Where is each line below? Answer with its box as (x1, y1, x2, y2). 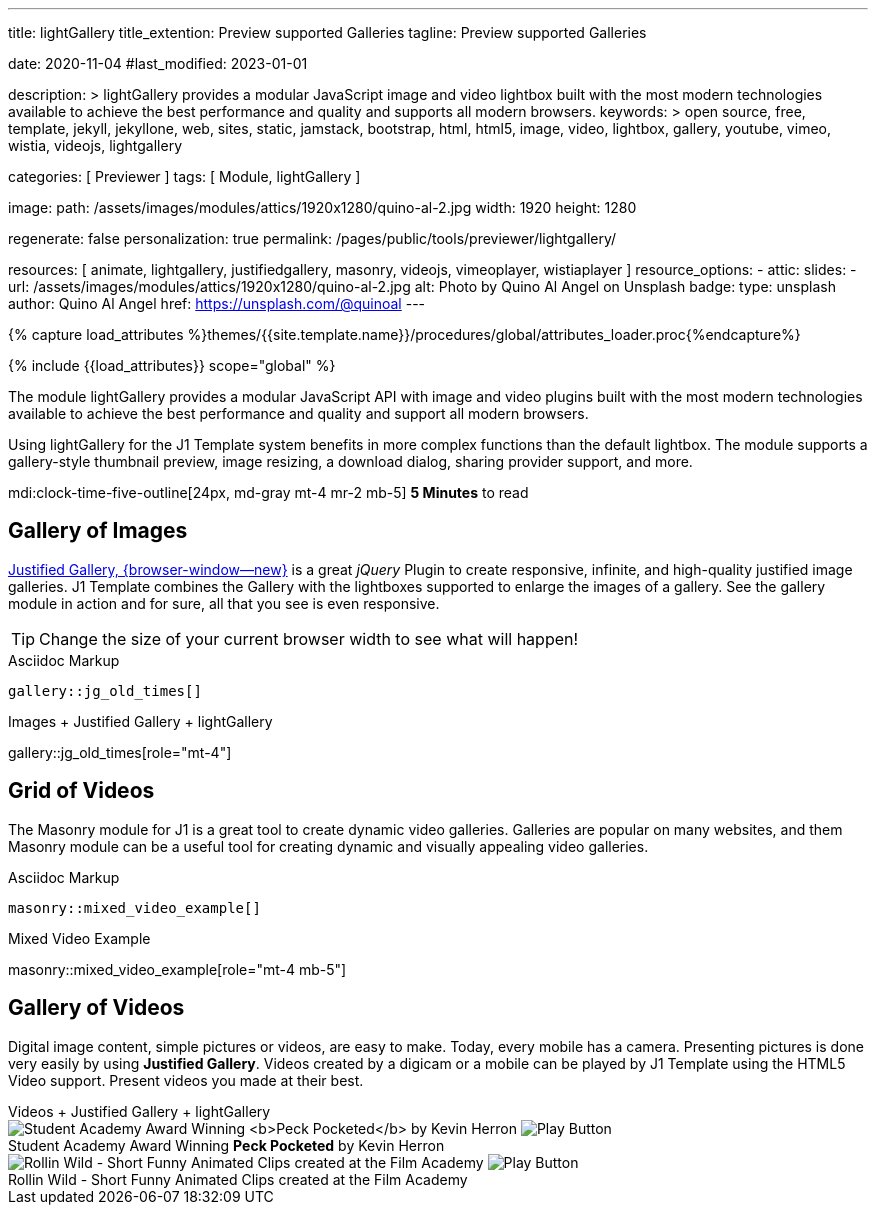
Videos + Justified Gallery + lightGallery (8, 1102, 271, 1120)
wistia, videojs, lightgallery (8, 137, 183, 154)
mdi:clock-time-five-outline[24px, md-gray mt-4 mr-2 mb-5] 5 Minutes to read (8, 484, 529, 501)
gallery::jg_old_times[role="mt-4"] (8, 743, 232, 761)
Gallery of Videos (8, 995, 185, 1021)
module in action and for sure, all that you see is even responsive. (8, 594, 440, 612)
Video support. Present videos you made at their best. (8, 1071, 364, 1089)
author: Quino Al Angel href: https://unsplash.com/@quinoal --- (8, 295, 426, 312)
